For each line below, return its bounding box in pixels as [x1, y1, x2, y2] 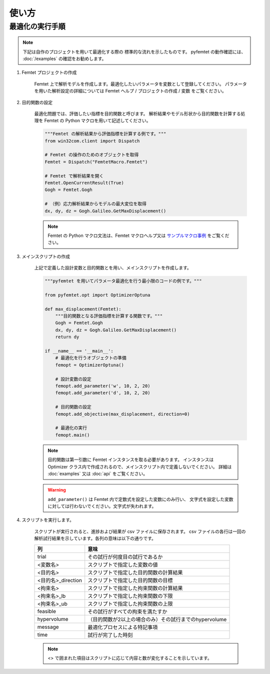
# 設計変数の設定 [55, 376, 92, 382]
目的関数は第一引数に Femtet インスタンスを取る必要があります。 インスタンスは [47, 456, 214, 462]
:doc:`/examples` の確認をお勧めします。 [22, 55, 106, 61]
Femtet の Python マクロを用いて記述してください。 [44, 117, 151, 123]
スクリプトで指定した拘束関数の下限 [87, 592, 173, 599]
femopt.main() [55, 432, 90, 437]
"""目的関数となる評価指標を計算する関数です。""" [55, 313, 163, 319]
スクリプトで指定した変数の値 [87, 561, 158, 568]
